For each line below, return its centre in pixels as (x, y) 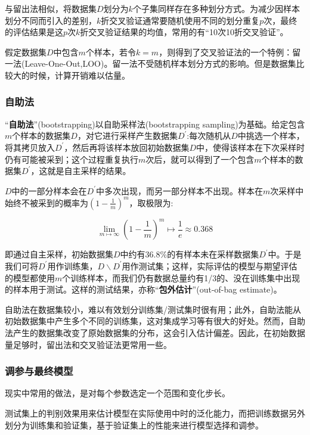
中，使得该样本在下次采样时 (251, 147)
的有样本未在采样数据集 (213, 254)
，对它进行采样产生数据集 (127, 136)
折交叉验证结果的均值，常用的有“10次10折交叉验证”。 (184, 32)
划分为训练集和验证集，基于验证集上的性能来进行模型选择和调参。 (134, 425)
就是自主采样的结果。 (89, 171)
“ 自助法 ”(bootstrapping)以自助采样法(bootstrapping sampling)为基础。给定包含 (155, 124)
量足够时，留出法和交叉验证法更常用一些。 (88, 344)
